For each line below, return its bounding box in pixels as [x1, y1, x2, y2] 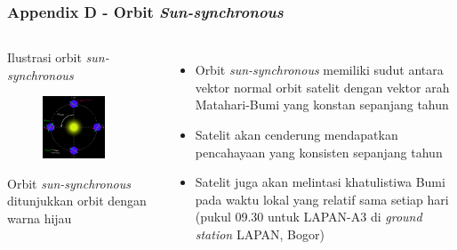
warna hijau [7, 208, 72, 227]
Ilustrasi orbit [7, 48, 82, 67]
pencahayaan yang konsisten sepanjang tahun [195, 142, 443, 161]
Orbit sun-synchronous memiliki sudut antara [195, 60, 444, 79]
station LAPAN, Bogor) [195, 224, 325, 243]
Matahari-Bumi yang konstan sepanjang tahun [195, 95, 449, 114]
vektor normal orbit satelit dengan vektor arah [195, 77, 450, 96]
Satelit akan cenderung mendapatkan [195, 125, 398, 143]
